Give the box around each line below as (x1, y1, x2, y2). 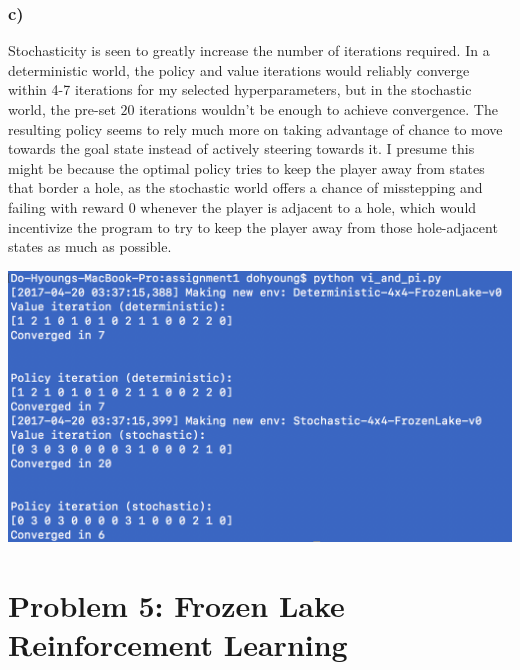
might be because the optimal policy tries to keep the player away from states (8, 157, 485, 178)
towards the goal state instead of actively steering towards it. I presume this (8, 138, 475, 159)
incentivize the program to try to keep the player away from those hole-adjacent (8, 216, 498, 237)
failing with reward (8, 196, 124, 217)
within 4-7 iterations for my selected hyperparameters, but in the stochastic (8, 79, 472, 100)
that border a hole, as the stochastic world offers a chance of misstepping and (8, 177, 483, 198)
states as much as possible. (8, 236, 172, 257)
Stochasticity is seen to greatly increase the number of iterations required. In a (8, 40, 490, 61)
